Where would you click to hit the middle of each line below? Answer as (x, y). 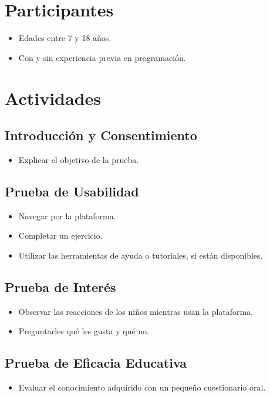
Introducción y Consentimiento (101, 135)
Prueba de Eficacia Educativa (96, 363)
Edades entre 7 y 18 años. (65, 38)
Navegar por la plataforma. (67, 216)
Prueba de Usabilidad (72, 191)
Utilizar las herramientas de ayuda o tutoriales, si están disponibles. (141, 255)
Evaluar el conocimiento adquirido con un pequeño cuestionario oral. (142, 387)
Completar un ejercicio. (60, 235)
